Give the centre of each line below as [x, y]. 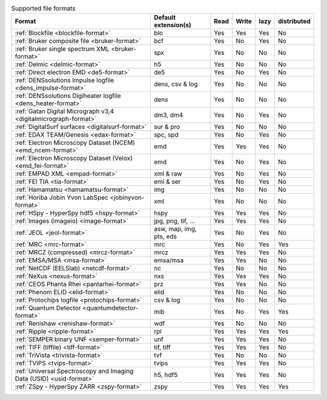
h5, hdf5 [166, 375]
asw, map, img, [175, 229]
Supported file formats [43, 8]
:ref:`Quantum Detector [48, 308]
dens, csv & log [176, 84]
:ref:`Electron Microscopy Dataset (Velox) [74, 159]
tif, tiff [162, 347]
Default [164, 18]
